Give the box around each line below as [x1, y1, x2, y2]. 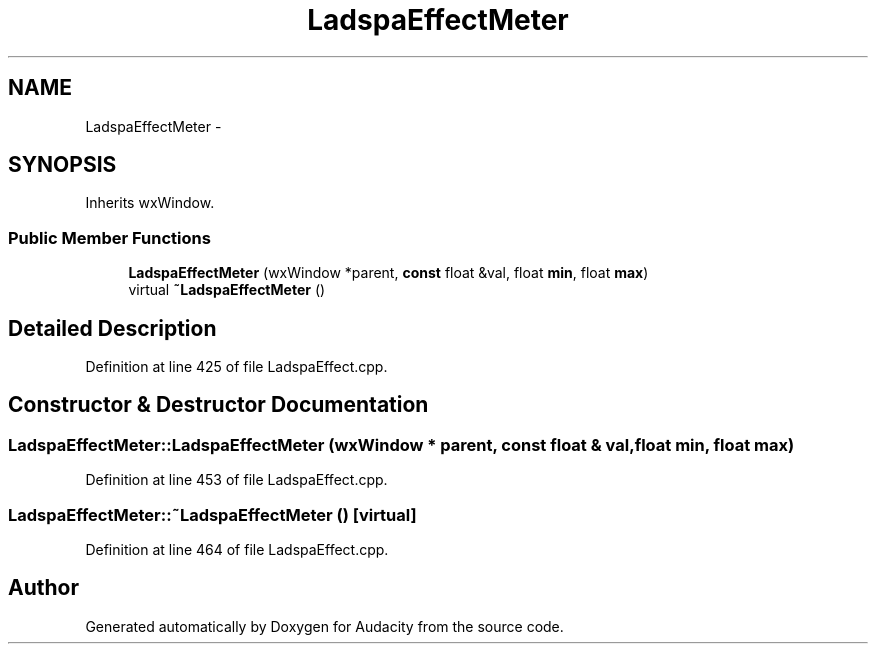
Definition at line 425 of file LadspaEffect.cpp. [85, 358, 388, 376]
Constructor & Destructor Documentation [8, 392, 429, 418]
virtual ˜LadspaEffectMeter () [128, 281, 326, 299]
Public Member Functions [8, 227, 211, 248]
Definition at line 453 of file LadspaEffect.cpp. [85, 471, 388, 489]
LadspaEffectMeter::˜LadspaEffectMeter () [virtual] [8, 504, 417, 525]
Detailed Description [8, 315, 217, 341]
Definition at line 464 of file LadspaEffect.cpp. [85, 541, 389, 558]
